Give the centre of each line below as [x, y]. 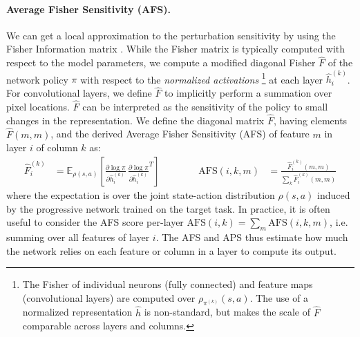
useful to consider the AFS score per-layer [95, 222]
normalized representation [77, 312]
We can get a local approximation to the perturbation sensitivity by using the [171, 35]
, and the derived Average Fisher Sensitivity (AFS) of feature [180, 134]
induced [334, 194]
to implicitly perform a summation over [248, 93]
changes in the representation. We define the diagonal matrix [135, 120]
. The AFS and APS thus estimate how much [252, 237]
